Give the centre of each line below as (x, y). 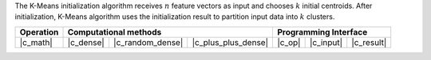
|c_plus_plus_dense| (230, 42)
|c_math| (36, 42)
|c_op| (289, 42)
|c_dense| (86, 42)
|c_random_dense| (148, 42)
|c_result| (369, 42)
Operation (39, 32)
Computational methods (115, 32)
